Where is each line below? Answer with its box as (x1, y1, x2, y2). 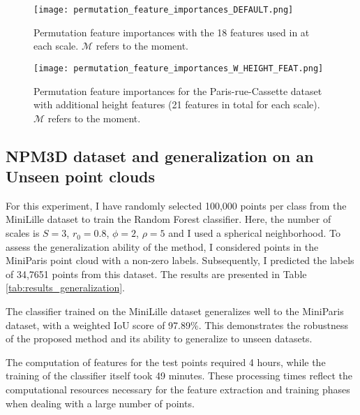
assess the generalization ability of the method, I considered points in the (6, 239, 319, 254)
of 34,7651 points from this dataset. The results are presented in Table (6, 266, 307, 281)
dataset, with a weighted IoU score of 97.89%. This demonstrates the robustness (6, 317, 349, 332)
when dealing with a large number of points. (6, 395, 195, 410)
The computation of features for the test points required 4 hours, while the (6, 354, 326, 369)
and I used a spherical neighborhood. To (168, 226, 341, 240)
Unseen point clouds (6, 166, 156, 187)
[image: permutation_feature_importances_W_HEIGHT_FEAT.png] (33, 63, 324, 73)
